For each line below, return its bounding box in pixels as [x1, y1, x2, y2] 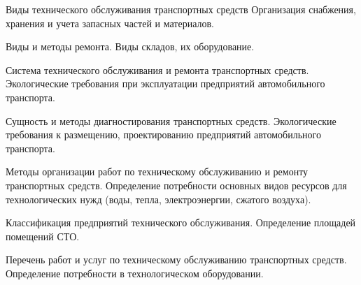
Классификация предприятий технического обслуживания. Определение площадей [6, 215, 356, 230]
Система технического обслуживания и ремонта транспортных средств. [6, 62, 309, 77]
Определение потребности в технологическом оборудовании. [6, 265, 264, 280]
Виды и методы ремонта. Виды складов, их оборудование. [6, 39, 255, 54]
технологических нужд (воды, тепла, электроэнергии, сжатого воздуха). [6, 191, 311, 206]
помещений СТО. [6, 228, 80, 243]
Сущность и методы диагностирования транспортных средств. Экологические [6, 113, 337, 128]
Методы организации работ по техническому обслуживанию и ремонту [6, 164, 309, 179]
